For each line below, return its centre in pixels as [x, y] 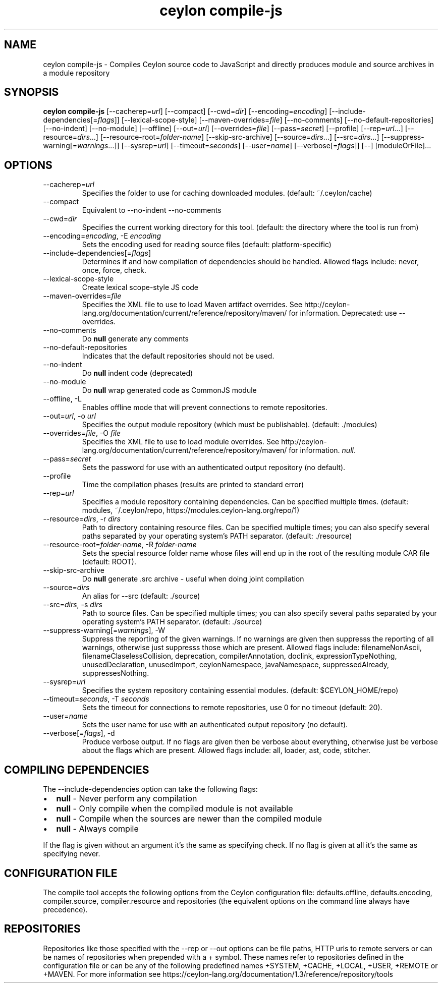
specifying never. [72, 854]
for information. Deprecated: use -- [347, 313]
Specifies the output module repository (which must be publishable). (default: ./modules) [230, 425]
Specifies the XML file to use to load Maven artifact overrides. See [192, 305]
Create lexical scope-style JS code [140, 287]
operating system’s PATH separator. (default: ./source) [172, 622]
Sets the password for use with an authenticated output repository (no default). [214, 468]
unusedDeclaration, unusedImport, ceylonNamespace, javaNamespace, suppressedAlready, [236, 665]
